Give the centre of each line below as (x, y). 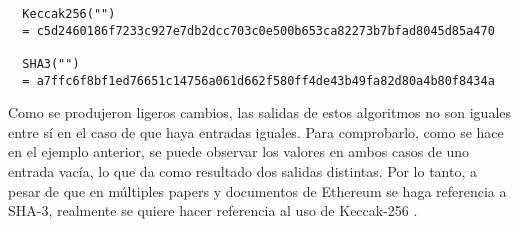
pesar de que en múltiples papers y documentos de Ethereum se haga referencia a (257, 190)
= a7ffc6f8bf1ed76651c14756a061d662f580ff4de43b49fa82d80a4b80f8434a (258, 80)
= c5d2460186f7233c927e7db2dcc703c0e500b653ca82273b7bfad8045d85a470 (258, 30)
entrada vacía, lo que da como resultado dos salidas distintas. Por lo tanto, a (242, 171)
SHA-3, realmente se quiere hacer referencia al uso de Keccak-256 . (213, 210)
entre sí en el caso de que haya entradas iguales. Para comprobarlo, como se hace (256, 131)
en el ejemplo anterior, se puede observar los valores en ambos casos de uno (239, 151)
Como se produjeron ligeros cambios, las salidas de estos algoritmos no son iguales (260, 112)
